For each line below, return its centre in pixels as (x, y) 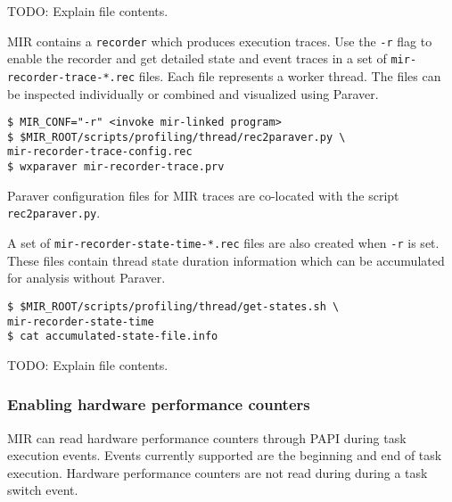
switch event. (43, 490)
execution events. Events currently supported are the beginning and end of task (225, 455)
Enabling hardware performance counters (159, 404)
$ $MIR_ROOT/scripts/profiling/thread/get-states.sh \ (173, 306)
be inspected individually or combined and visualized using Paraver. (193, 93)
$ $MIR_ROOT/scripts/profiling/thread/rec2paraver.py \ (177, 137)
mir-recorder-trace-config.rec (100, 152)
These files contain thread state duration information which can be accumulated (226, 260)
